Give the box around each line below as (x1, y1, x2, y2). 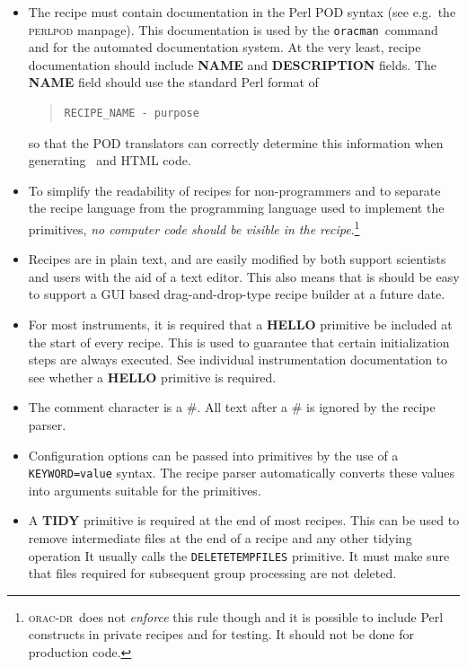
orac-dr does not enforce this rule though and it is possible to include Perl (28, 607, 444, 626)
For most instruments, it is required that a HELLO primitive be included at (28, 315, 453, 334)
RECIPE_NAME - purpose (64, 107, 199, 120)
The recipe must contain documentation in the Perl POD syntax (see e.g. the (28, 3, 456, 21)
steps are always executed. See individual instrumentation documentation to (28, 350, 448, 369)
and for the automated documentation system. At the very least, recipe (28, 38, 421, 57)
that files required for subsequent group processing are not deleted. (28, 564, 397, 583)
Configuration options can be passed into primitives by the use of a (28, 445, 399, 464)
